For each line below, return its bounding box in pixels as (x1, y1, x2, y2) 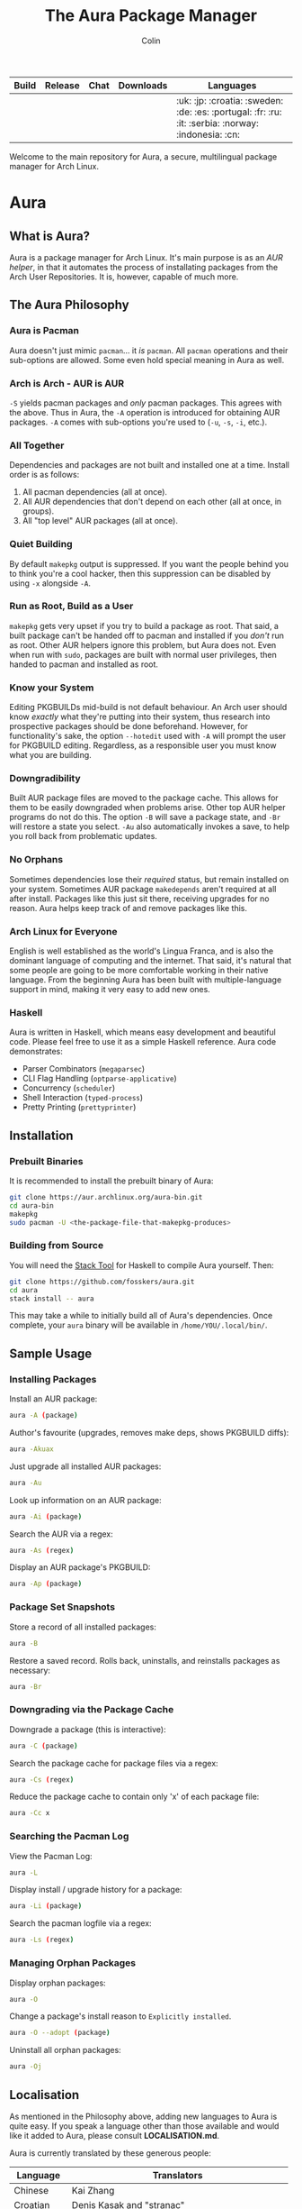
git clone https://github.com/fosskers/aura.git (9, 1277, 195, 1286)
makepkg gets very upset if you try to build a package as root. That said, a (9, 620, 279, 631)
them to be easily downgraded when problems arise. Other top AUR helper (9, 802, 286, 813)
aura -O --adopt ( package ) (9, 2029, 111, 2038)
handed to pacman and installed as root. (9, 659, 159, 670)
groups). (22, 506, 55, 516)
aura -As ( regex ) (9, 1546, 75, 1555)
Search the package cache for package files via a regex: (9, 1757, 218, 1768)
